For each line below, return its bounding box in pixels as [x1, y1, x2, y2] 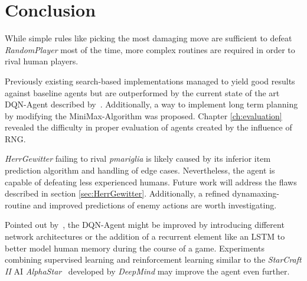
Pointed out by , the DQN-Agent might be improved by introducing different [5, 218, 285, 231]
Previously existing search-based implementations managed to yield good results [5, 74, 295, 87]
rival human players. [5, 55, 79, 67]
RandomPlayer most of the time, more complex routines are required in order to [5, 43, 295, 55]
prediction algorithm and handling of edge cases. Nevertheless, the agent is [5, 164, 275, 177]
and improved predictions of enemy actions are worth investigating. [33, 198, 277, 211]
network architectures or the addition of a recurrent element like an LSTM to [5, 230, 285, 243]
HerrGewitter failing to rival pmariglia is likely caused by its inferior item [5, 152, 271, 165]
